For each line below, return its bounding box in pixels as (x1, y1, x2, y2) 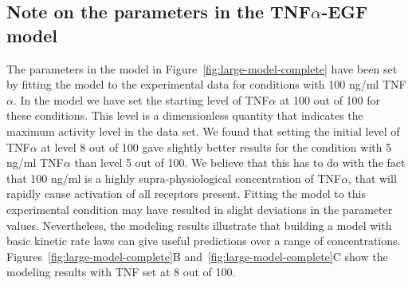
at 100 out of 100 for (279, 91, 381, 108)
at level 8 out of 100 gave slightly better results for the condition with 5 (41, 138, 392, 155)
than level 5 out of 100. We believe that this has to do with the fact (74, 154, 406, 171)
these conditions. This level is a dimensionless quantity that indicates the (6, 107, 363, 124)
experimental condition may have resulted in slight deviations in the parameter (6, 200, 393, 217)
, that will (348, 169, 397, 186)
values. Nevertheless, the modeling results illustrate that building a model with (6, 216, 392, 233)
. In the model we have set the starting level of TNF (13, 91, 269, 108)
